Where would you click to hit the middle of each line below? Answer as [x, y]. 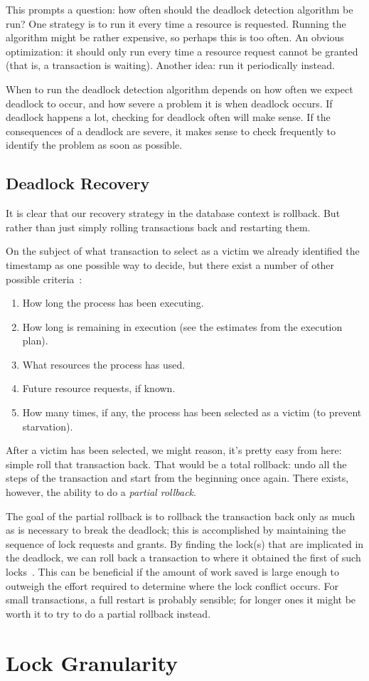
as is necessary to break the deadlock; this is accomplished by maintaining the [176, 530]
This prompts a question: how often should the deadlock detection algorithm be [180, 9]
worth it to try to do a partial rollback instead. [108, 613]
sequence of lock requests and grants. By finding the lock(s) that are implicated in [185, 543]
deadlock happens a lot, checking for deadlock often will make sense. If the [168, 117]
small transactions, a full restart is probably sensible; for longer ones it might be [181, 600]
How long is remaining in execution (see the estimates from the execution [182, 326]
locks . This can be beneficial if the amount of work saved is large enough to [172, 572]
